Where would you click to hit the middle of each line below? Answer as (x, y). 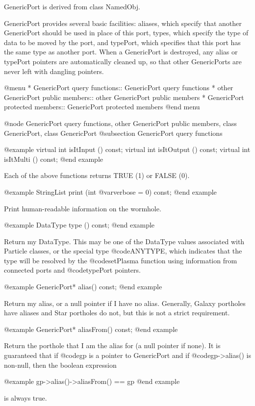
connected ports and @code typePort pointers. (72, 270)
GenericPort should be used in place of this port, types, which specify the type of (126, 33)
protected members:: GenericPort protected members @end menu (102, 107)
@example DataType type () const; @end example (79, 225)
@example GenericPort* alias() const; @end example (83, 287)
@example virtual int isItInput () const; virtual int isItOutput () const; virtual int (127, 149)
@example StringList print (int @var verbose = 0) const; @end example (110, 191)
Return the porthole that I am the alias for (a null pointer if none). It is (112, 345)
